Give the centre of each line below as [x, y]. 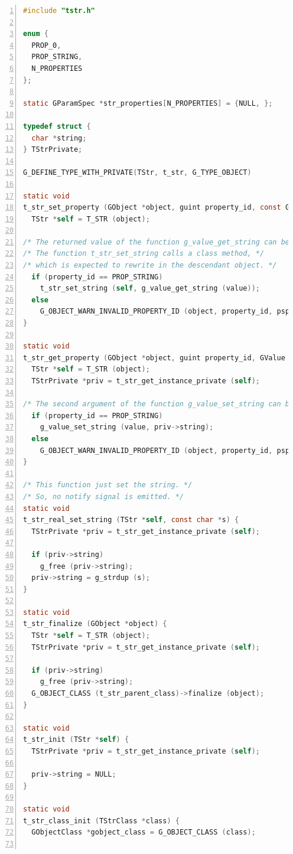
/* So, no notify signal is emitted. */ [104, 496]
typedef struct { [57, 126]
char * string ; [59, 138]
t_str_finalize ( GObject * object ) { [95, 624]
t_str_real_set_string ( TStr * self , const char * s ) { [131, 520]
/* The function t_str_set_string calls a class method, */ [144, 254]
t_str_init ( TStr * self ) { [76, 740]
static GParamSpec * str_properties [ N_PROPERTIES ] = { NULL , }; [148, 103]
